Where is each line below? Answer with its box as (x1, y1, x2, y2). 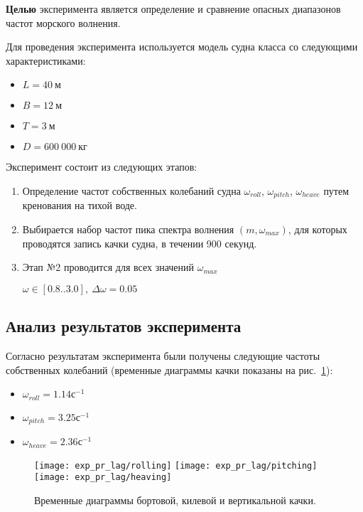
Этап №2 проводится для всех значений (22, 260, 195, 274)
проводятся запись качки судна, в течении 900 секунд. (22, 235, 257, 250)
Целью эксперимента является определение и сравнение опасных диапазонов (6, 1, 341, 16)
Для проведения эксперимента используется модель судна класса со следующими (6, 39, 358, 54)
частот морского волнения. (6, 15, 121, 30)
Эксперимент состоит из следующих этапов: (6, 159, 197, 174)
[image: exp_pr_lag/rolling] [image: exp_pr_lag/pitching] (34, 460, 318, 471)
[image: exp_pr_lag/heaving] (34, 472, 172, 483)
